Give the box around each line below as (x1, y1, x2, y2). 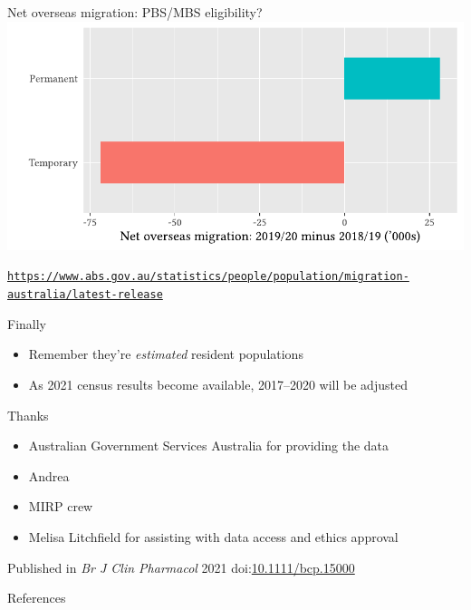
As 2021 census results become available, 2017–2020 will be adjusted (28, 374, 408, 393)
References (7, 588, 66, 607)
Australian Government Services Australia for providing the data (28, 436, 389, 455)
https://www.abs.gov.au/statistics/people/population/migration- (7, 270, 409, 284)
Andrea (28, 466, 70, 485)
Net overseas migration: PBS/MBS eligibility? (7, 3, 263, 21)
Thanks (7, 405, 49, 424)
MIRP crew (28, 497, 93, 516)
